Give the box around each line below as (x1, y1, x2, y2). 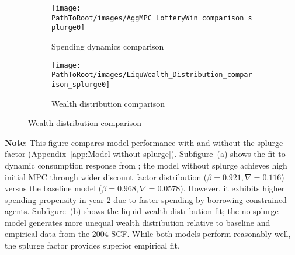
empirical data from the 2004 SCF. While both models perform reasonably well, (5, 228, 291, 240)
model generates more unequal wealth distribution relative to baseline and (5, 216, 270, 228)
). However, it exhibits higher (180, 182, 285, 194)
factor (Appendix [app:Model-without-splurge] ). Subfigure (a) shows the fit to (5, 148, 286, 160)
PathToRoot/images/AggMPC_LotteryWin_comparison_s (51, 13, 252, 22)
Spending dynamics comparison (51, 40, 164, 52)
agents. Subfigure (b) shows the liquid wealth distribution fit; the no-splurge (5, 205, 279, 217)
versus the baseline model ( (5, 182, 102, 194)
